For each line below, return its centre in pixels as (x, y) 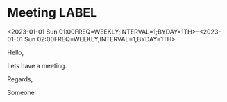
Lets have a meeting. (37, 65)
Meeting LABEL (52, 13)
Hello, (16, 52)
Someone (21, 92)
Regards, (20, 79)
